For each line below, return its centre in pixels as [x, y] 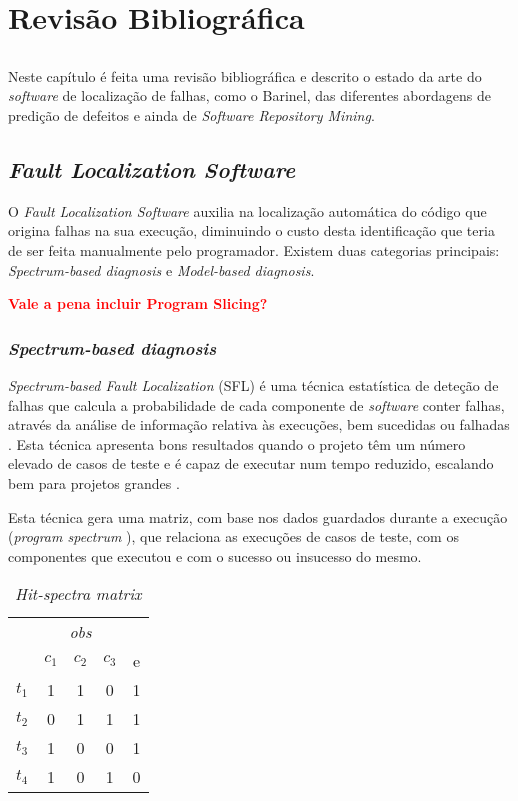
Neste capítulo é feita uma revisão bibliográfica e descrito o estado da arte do [245, 75]
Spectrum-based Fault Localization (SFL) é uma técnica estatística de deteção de [253, 384]
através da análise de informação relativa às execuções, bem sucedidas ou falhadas [259, 424]
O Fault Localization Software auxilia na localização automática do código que [247, 210]
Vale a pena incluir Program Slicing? [138, 303]
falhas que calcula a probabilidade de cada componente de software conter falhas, [256, 404]
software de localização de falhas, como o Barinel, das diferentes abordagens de [249, 95]
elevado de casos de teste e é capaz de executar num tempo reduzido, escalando [251, 463]
